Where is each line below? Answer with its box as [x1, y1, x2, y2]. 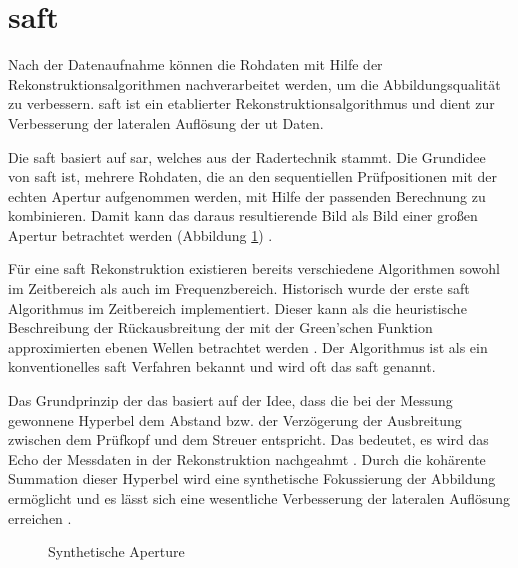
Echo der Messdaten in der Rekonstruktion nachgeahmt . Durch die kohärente [8, 448, 486, 469]
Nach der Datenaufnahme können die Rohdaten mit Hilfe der [8, 54, 383, 75]
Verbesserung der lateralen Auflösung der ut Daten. [8, 112, 324, 133]
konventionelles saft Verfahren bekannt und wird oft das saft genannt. [8, 356, 436, 377]
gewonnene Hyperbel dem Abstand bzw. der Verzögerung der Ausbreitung [8, 409, 462, 430]
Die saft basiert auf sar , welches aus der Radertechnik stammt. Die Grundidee [8, 146, 486, 167]
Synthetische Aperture [48, 541, 185, 562]
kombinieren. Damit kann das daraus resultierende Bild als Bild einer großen [8, 205, 478, 226]
